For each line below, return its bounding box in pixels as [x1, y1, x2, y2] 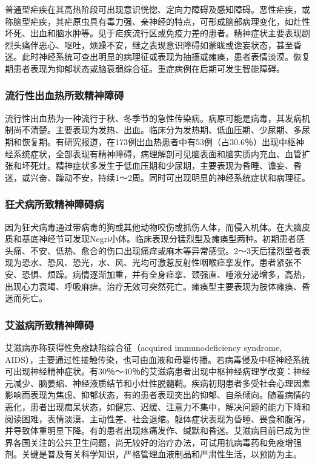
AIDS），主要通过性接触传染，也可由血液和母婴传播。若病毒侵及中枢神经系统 [5, 353, 310, 365]
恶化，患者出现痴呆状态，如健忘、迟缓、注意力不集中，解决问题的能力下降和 [5, 400, 310, 413]
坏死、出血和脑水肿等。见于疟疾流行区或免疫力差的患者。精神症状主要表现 [5, 27, 302, 39]
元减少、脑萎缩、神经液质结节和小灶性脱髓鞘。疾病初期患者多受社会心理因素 [5, 376, 310, 389]
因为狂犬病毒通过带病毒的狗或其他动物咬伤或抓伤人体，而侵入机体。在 [5, 220, 285, 233]
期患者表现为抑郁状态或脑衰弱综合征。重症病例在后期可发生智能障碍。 [5, 62, 285, 74]
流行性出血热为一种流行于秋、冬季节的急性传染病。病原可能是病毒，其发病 [5, 111, 302, 124]
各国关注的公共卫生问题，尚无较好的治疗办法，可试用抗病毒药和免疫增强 [13, 436, 302, 448]
